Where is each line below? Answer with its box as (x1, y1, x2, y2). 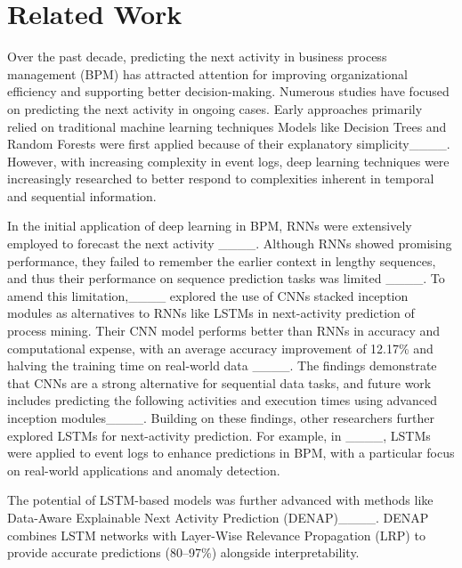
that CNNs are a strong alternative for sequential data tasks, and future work (7, 373, 432, 392)
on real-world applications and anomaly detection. (7, 460, 280, 479)
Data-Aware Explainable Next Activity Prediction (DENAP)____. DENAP (7, 507, 429, 526)
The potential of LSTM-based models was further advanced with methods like (7, 491, 434, 509)
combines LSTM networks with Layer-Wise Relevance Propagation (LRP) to (7, 525, 426, 544)
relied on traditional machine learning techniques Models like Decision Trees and (7, 117, 447, 135)
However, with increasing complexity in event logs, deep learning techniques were (7, 151, 450, 170)
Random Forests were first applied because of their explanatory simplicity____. (7, 134, 450, 153)
